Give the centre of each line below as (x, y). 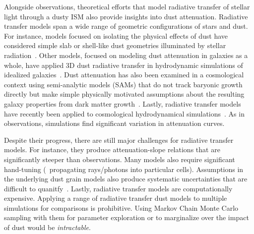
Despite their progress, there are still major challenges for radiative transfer (119, 140)
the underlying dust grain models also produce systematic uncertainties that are (126, 179)
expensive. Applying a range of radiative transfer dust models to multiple (116, 198)
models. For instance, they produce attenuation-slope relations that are (112, 149)
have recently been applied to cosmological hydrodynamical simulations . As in (124, 113)
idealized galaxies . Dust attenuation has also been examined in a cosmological (124, 75)
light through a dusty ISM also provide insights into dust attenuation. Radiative (126, 16)
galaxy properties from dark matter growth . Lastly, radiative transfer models (123, 103)
